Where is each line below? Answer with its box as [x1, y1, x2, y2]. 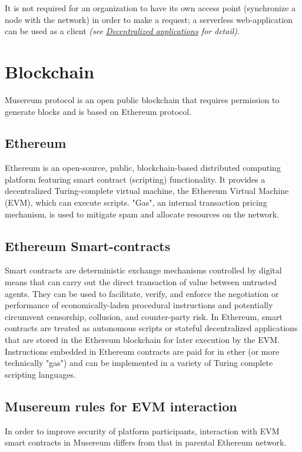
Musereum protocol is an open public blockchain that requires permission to [5, 93, 280, 105]
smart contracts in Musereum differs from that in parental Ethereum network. [5, 436, 287, 448]
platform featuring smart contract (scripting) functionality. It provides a [5, 173, 266, 185]
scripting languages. [5, 368, 76, 380]
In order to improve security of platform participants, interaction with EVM [5, 424, 280, 437]
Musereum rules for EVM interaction [5, 397, 237, 415]
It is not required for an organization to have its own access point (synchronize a [5, 2, 296, 14]
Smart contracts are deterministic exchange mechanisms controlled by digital [5, 264, 282, 276]
